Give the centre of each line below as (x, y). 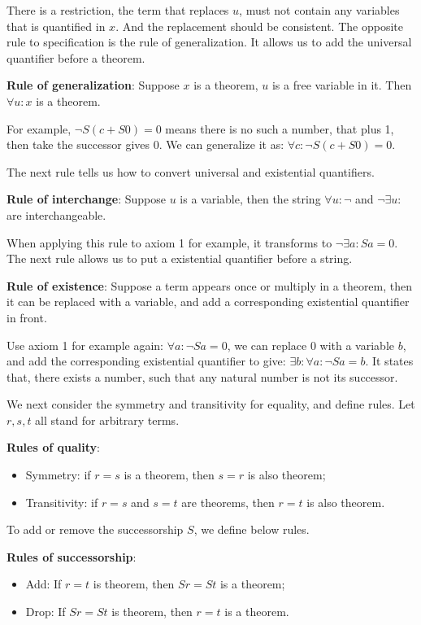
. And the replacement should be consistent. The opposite (259, 26)
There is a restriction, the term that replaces (118, 10)
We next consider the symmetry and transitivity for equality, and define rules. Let (211, 404)
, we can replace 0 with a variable (311, 345)
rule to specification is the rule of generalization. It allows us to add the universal (209, 42)
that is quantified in (56, 26)
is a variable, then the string (250, 199)
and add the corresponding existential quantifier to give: (146, 361)
